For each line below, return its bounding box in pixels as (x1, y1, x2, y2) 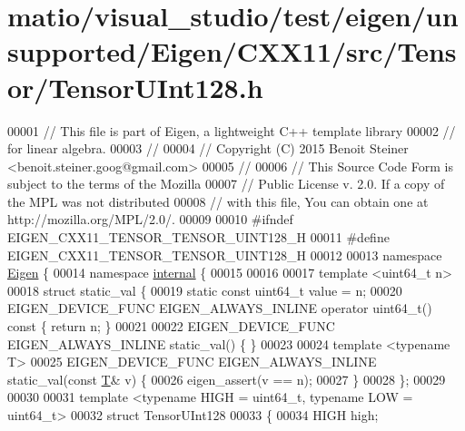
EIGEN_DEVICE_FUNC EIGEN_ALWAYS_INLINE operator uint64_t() (7, 299, 432, 318)
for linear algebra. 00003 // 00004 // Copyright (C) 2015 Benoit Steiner (7, 139, 409, 158)
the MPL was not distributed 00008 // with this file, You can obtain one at (7, 191, 429, 211)
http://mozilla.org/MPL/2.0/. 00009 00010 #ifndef (7, 210, 293, 229)
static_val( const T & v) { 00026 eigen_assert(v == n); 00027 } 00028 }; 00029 (7, 369, 446, 388)
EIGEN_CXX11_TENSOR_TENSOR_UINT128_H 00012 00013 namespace (7, 245, 442, 264)
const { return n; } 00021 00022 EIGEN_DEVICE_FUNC (7, 317, 335, 336)
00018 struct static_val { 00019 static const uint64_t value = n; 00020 (7, 280, 402, 299)
